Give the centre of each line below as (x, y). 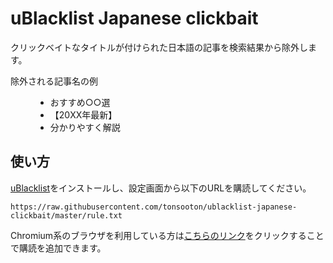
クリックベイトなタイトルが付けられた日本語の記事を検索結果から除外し (159, 47)
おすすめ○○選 (80, 102)
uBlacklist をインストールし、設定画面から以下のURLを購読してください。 (161, 188)
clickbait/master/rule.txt (66, 215)
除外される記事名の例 (54, 81)
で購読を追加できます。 (58, 248)
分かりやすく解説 (85, 127)
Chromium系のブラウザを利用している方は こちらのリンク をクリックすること (167, 235)
